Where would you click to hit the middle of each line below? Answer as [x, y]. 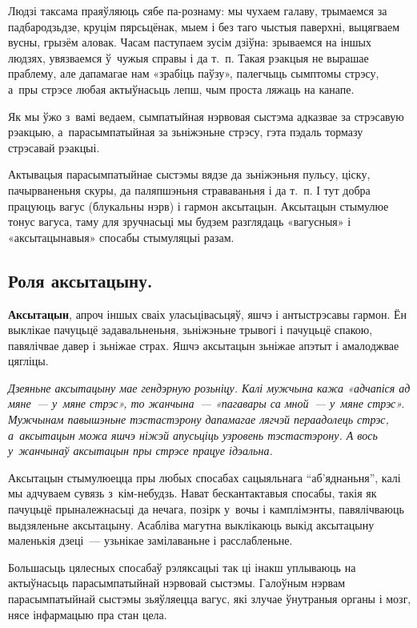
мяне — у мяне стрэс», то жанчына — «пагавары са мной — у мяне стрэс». [206, 403]
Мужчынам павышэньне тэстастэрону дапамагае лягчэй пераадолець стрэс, [198, 419]
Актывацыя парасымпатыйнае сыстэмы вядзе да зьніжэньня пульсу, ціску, [189, 174]
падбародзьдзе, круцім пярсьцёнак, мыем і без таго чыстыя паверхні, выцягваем [204, 26]
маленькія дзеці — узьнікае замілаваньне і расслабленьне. [150, 540]
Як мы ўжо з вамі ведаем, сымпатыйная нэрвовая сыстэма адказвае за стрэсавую [206, 116]
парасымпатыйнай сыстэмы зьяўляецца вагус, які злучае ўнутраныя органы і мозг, [210, 599]
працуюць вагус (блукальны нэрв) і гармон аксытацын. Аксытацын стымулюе [198, 205]
